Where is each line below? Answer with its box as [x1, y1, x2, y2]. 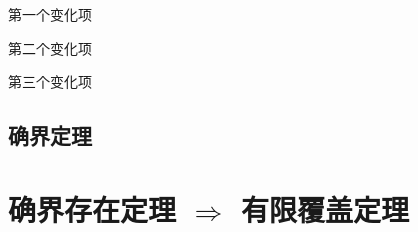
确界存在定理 [8, 188, 177, 229]
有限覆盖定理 [240, 188, 409, 229]
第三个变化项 [8, 71, 92, 92]
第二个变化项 [8, 37, 92, 58]
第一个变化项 [8, 4, 92, 24]
